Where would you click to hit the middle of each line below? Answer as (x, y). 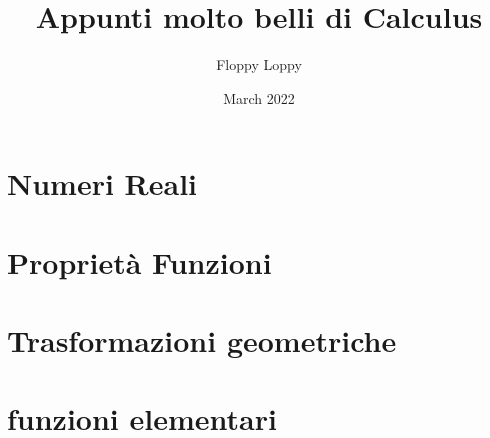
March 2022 (259, 97)
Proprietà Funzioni (139, 261)
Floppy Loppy (259, 64)
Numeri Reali (102, 183)
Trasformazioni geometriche (202, 340)
